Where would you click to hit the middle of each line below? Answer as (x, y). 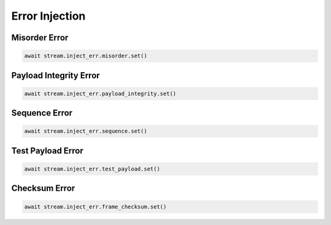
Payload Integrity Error (56, 76)
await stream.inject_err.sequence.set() (86, 131)
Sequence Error (42, 113)
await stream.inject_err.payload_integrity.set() (100, 94)
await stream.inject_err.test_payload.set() (92, 169)
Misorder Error (40, 38)
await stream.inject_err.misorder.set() (86, 56)
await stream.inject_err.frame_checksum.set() (95, 207)
